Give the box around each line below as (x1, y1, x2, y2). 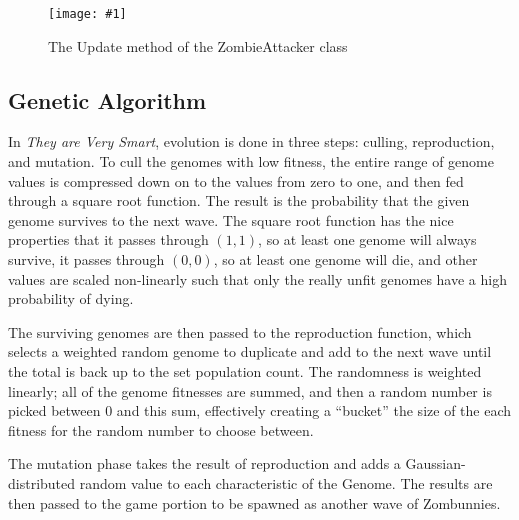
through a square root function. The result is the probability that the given (8, 190, 470, 211)
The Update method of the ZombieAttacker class (48, 35, 348, 56)
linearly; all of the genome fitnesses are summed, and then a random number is (8, 380, 492, 401)
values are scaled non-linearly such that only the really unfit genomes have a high (8, 268, 507, 289)
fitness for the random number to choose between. (8, 419, 314, 440)
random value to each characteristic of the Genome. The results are (79, 472, 493, 493)
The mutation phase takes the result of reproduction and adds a (8, 453, 401, 474)
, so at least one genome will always (258, 229, 477, 250)
